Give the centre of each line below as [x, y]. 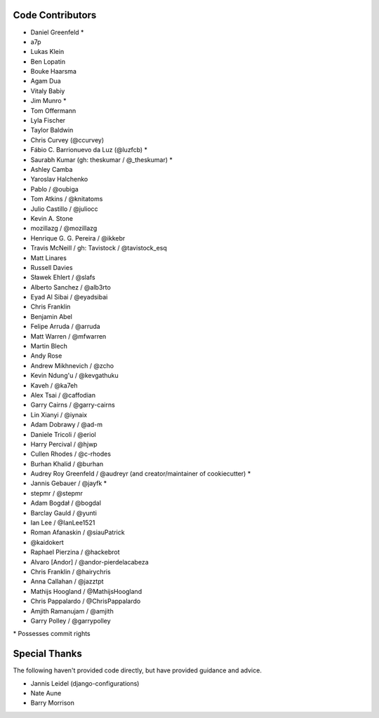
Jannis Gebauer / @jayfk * [69, 483]
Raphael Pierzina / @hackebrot [75, 552]
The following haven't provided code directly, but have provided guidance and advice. [138, 670]
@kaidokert [47, 542]
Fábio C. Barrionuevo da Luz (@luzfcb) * [89, 150]
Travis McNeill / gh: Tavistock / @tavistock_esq [99, 248]
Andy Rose [46, 356]
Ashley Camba [52, 169]
